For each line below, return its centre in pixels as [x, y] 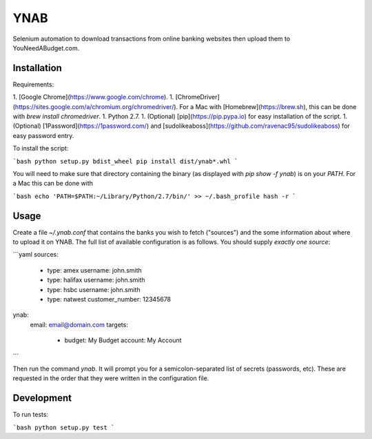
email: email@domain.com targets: [79, 324]
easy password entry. [43, 135]
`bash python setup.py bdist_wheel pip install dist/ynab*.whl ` [125, 161]
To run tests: [30, 415]
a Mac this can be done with [53, 184]
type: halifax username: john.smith [96, 280]
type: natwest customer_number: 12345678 [109, 299]
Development [42, 398]
